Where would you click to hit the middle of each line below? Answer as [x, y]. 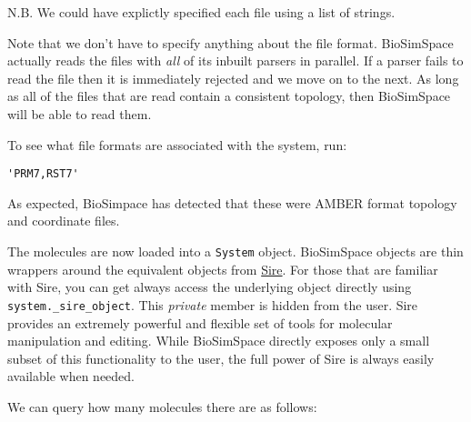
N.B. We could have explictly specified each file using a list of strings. [201, 12]
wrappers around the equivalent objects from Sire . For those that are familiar [223, 269]
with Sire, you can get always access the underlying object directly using [210, 287]
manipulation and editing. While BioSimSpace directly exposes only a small [219, 341]
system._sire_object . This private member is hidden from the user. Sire [213, 304]
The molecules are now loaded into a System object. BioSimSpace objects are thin [235, 251]
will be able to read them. [80, 113]
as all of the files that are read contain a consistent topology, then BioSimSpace [229, 96]
